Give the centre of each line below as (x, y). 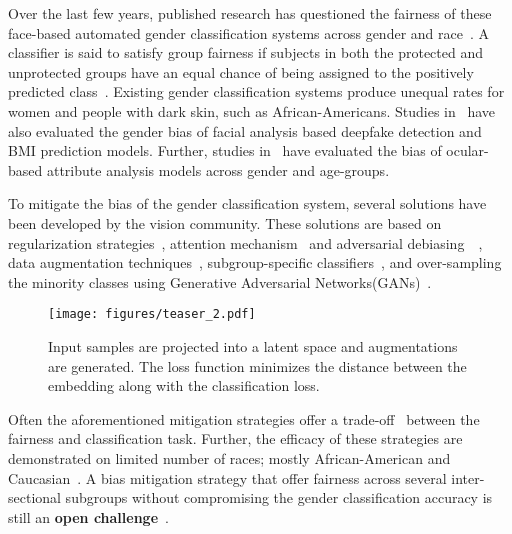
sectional (34, 497)
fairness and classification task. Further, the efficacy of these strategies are (235, 438)
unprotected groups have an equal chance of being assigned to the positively (241, 71)
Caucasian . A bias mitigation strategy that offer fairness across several (227, 477)
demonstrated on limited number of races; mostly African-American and (229, 457)
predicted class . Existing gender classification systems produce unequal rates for (256, 91)
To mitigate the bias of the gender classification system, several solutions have (247, 203)
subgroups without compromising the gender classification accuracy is (279, 497)
